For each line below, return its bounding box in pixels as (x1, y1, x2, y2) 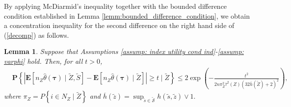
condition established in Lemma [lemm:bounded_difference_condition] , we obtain (4, 10, 250, 21)
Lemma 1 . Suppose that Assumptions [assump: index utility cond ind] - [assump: (4, 46, 244, 56)
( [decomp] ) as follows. (4, 29, 69, 40)
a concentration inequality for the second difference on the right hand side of (4, 20, 235, 30)
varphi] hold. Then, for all (4, 55, 83, 66)
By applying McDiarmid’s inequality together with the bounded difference (4, 1, 227, 11)
